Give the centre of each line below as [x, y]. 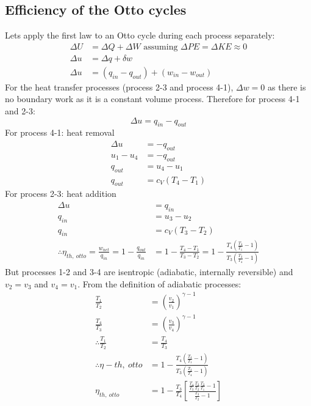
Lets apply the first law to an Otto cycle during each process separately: [140, 35]
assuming [161, 47]
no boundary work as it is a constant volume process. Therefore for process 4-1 [152, 99]
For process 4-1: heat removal [60, 132]
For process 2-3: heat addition [61, 194]
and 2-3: [20, 111]
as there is [287, 87]
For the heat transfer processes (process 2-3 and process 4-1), [119, 87]
